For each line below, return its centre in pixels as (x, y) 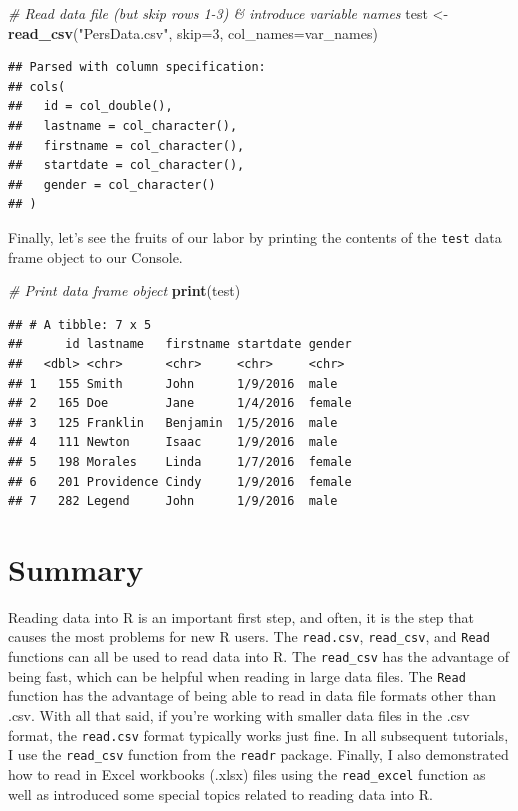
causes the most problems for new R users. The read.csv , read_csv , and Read (249, 636)
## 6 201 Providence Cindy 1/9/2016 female (180, 481)
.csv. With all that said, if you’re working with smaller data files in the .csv (239, 715)
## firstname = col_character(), (126, 145)
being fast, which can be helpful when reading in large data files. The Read (237, 675)
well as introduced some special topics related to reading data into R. (220, 793)
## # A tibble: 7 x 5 (80, 324)
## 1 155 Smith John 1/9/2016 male (173, 383)
